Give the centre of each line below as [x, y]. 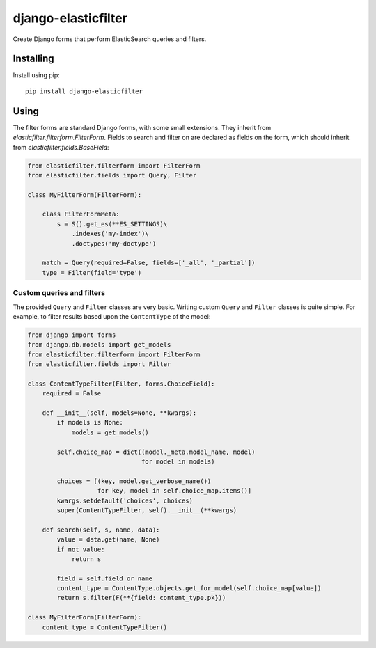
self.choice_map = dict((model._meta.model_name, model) [156, 452]
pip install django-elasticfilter [84, 91]
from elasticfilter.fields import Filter [99, 364]
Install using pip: [37, 75]
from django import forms [72, 335]
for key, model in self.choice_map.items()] [174, 491]
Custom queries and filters [59, 293]
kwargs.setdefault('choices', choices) [125, 500]
